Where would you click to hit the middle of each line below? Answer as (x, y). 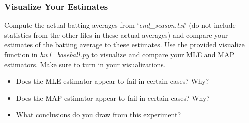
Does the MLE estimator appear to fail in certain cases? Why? (112, 81)
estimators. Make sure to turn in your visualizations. (85, 64)
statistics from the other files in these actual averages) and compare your (116, 35)
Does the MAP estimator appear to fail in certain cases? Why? (113, 98)
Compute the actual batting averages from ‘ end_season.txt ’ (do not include (120, 25)
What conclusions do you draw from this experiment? (98, 115)
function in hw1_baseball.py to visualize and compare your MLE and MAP (119, 54)
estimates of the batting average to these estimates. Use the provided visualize (125, 45)
